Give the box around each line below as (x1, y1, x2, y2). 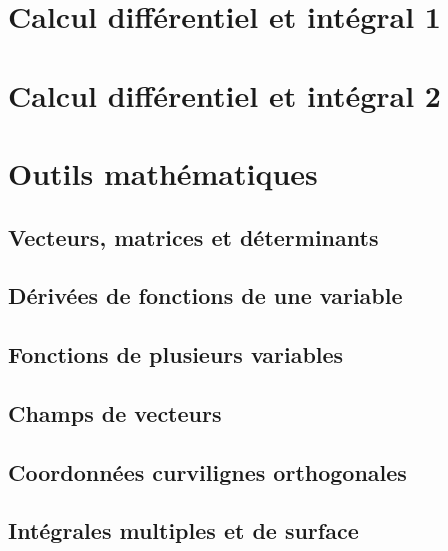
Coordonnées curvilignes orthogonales (8, 456, 407, 487)
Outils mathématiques (8, 152, 318, 193)
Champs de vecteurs (8, 397, 222, 428)
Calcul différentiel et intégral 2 (8, 74, 441, 115)
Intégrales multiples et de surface (8, 515, 359, 546)
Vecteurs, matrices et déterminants (8, 221, 379, 252)
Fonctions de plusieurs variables (8, 339, 344, 370)
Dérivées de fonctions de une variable (8, 280, 403, 311)
